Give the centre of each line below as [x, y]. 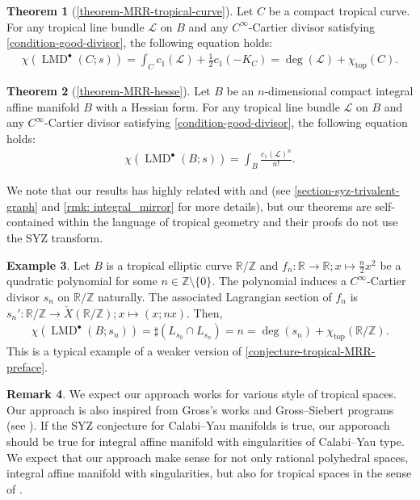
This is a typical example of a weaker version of [124, 351]
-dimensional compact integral [339, 91]
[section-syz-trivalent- [347, 190]
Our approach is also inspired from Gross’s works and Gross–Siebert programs [200, 409]
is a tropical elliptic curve [169, 265]
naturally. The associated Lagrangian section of [214, 296]
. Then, [205, 312]
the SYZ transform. [55, 237]
